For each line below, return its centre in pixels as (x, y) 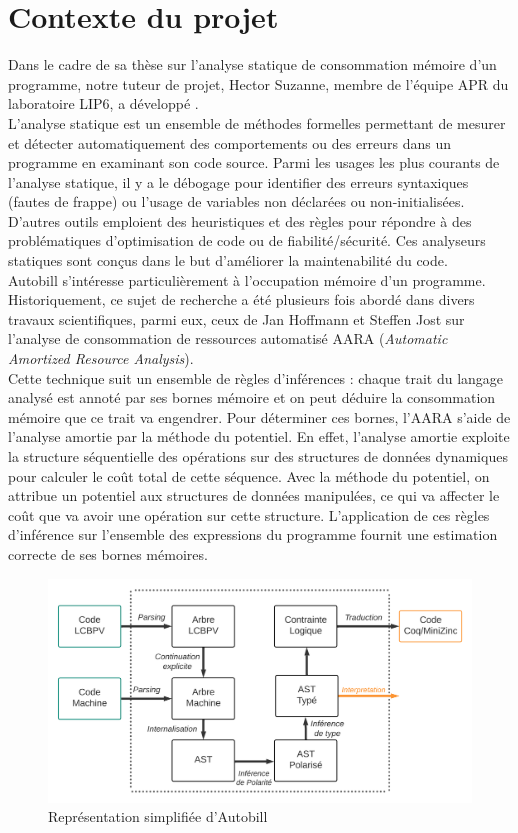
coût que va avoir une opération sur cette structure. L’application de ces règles (249, 514)
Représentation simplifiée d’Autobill (158, 816)
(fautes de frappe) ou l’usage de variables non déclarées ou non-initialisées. (236, 201)
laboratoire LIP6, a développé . (103, 103)
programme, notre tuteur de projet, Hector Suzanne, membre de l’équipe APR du (258, 83)
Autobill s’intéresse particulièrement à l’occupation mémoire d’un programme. (247, 279)
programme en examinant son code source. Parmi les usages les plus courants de (254, 162)
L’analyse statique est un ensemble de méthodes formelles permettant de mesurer (257, 122)
